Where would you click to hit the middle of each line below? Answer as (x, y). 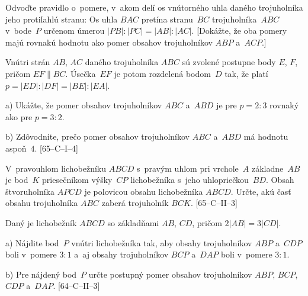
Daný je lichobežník (41, 222)
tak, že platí (246, 73)
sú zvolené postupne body (229, 62)
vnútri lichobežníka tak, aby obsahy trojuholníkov (162, 242)
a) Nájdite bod (32, 242)
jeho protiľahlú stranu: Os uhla (62, 19)
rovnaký (284, 105)
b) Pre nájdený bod (41, 274)
